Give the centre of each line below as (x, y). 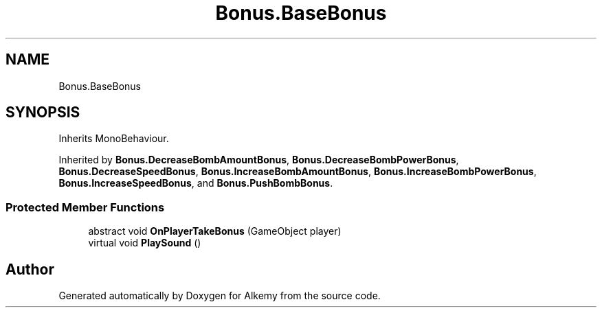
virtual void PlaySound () (145, 243)
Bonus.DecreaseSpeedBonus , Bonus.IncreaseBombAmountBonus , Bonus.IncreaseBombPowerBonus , (298, 172)
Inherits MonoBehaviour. (114, 139)
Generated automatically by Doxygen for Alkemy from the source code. (220, 296)
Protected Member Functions (85, 207)
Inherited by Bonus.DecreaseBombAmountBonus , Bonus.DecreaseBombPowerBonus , (259, 160)
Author (30, 269)
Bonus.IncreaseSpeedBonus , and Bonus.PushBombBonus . (196, 183)
